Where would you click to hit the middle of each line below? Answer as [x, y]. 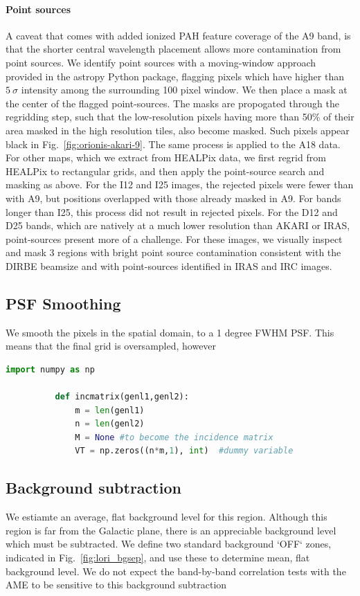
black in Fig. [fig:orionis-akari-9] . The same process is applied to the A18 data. [173, 144]
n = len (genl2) [110, 424]
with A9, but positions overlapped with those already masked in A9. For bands [173, 198]
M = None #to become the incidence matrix [174, 437]
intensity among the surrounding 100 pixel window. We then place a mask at [184, 90]
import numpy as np [50, 369]
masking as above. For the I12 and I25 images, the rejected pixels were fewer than [180, 184]
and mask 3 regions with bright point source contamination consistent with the [173, 252]
